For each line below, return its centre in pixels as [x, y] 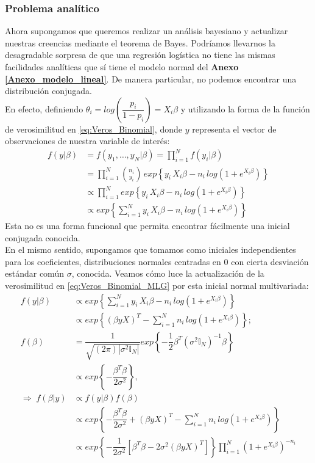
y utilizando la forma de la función [245, 108]
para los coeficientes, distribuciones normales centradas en [113, 261]
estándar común [34, 273]
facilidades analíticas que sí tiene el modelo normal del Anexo [122, 67]
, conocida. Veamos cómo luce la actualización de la [168, 273]
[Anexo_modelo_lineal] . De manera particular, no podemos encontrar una [151, 78]
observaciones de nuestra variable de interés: [87, 141]
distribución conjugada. [48, 91]
